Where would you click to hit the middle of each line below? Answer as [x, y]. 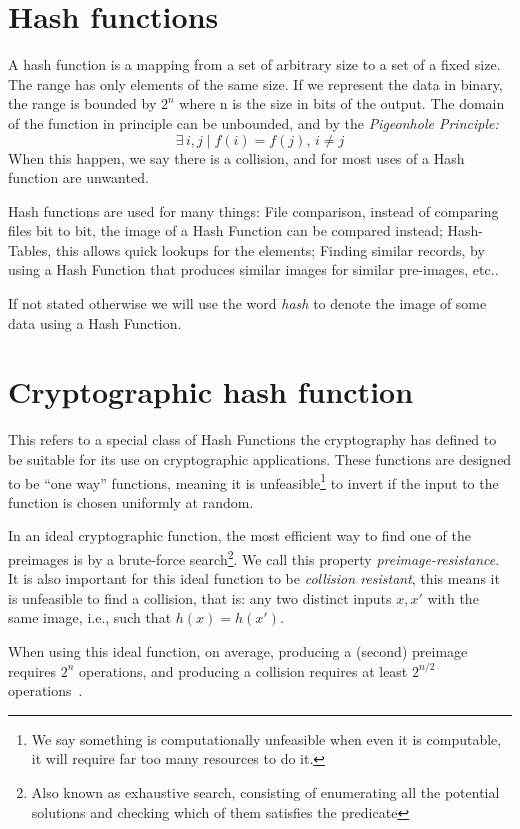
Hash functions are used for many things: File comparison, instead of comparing [253, 210]
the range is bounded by [82, 103]
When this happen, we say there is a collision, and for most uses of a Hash [236, 157]
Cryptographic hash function [211, 391]
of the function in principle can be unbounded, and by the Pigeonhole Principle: [253, 122]
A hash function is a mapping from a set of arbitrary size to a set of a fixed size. [254, 64]
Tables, [30, 249]
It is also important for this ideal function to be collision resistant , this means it [254, 578]
